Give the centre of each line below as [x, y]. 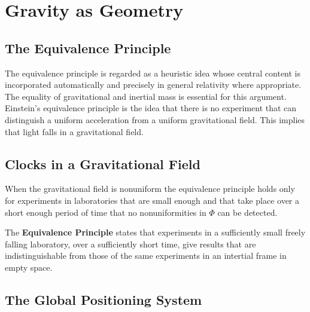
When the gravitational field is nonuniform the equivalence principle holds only [150, 189]
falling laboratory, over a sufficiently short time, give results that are [130, 244]
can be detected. [247, 212]
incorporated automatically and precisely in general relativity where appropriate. [153, 85]
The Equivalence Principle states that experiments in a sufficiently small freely [155, 232]
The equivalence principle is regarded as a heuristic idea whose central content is [153, 73]
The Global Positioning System [104, 299]
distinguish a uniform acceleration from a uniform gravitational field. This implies [155, 119]
